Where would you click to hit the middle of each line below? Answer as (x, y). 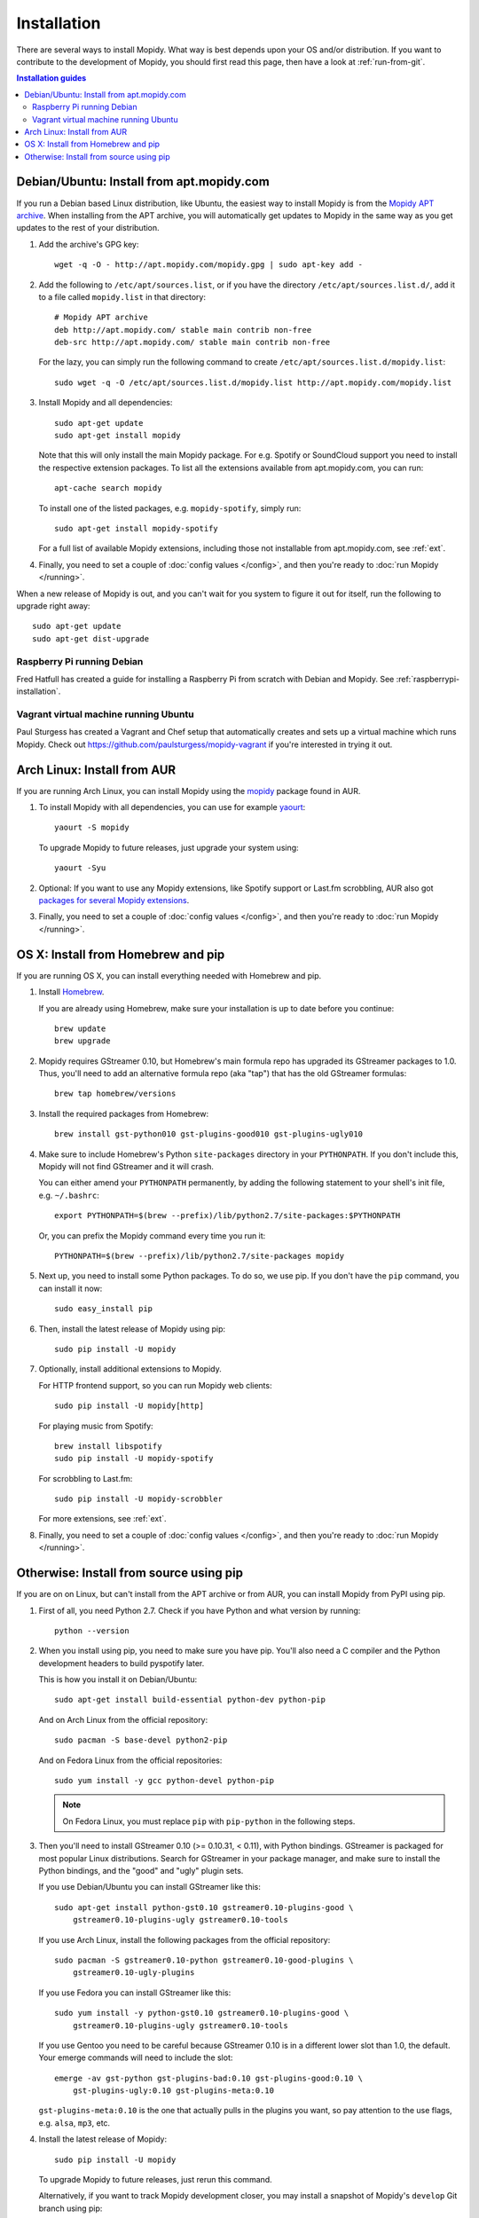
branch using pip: (71, 2208)
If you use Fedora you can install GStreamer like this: (135, 1993)
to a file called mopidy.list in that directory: (122, 296)
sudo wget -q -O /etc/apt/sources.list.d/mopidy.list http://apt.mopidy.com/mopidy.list (253, 382)
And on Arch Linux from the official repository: (123, 1719)
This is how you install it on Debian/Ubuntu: (118, 1679)
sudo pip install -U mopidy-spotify (134, 1459)
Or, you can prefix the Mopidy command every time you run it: (152, 1235)
